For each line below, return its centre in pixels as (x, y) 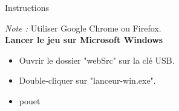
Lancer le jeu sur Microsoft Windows (84, 40)
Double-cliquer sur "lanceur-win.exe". (87, 80)
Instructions (27, 7)
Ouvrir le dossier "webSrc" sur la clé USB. (97, 60)
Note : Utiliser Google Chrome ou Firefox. (83, 28)
